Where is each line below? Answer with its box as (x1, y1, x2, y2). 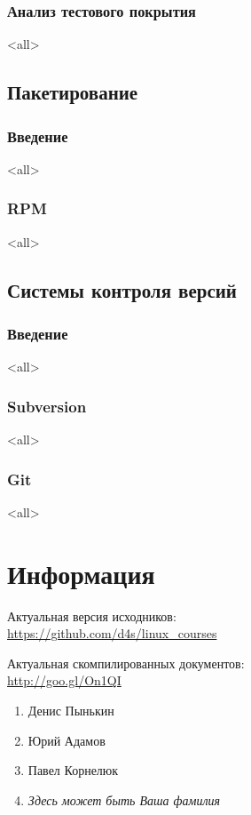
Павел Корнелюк (27, 761, 119, 779)
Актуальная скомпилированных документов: (7, 653, 245, 672)
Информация (7, 555, 155, 591)
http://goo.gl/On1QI (7, 671, 122, 690)
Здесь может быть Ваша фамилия (27, 790, 221, 809)
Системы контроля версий (7, 276, 237, 303)
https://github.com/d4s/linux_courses (7, 624, 217, 643)
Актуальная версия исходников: (7, 606, 176, 625)
